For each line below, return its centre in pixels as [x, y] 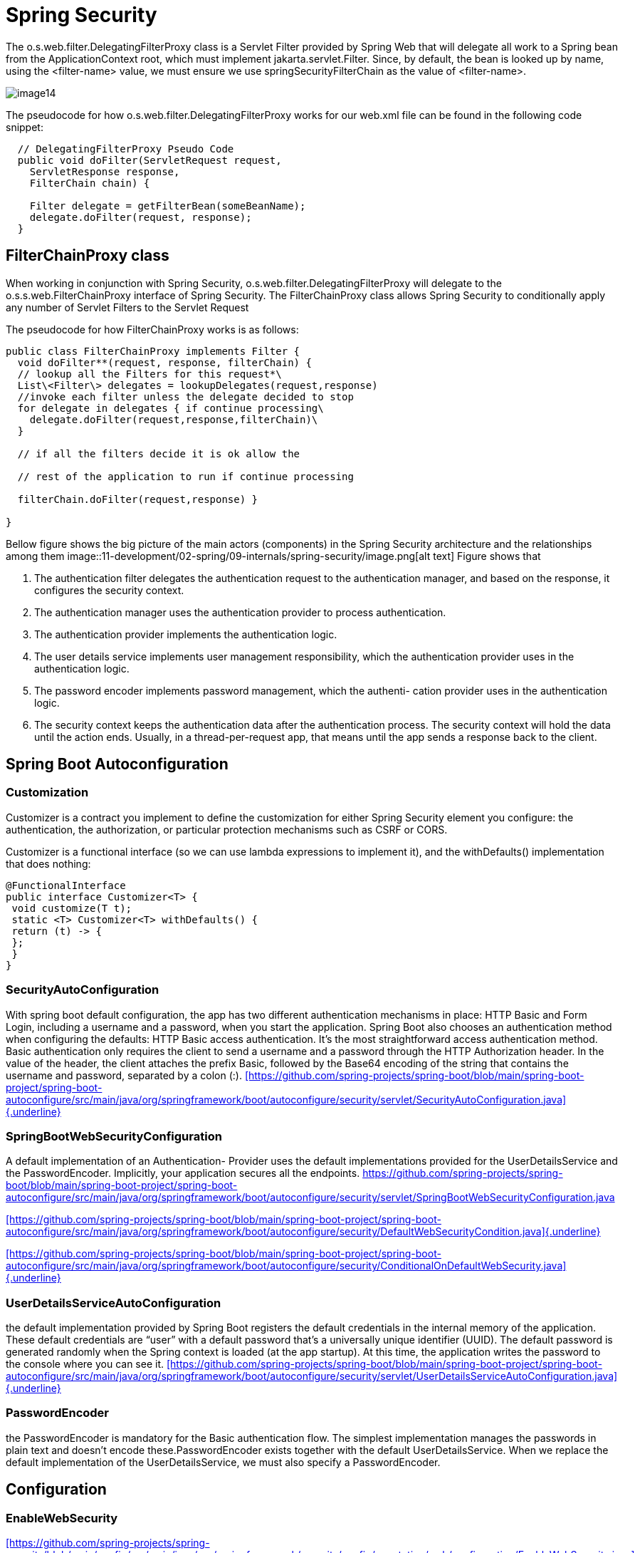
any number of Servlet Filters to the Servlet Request [127, 307]
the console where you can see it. [85, 1364]
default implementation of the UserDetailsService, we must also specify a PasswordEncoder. [223, 1462]
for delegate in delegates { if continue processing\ [171, 408]
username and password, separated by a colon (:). [124, 1075]
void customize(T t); [72, 908]
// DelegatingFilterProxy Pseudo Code [126, 149]
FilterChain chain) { [90, 183]
